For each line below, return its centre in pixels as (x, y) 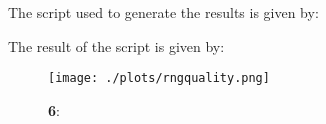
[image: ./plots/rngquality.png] (159, 78)
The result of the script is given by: (116, 45)
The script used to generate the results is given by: (163, 12)
